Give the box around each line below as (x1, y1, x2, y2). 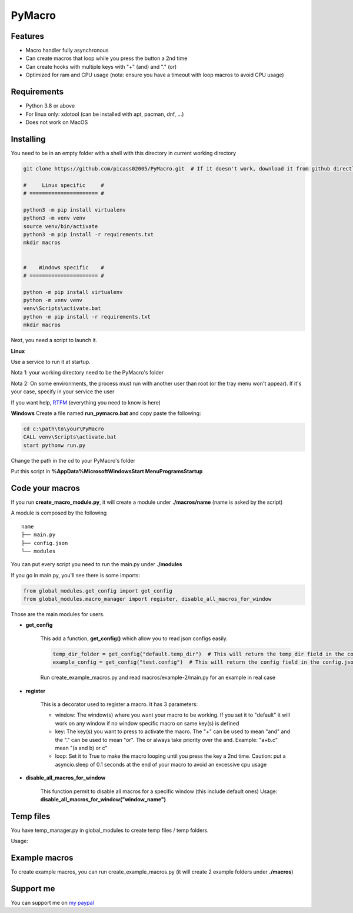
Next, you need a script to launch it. (11, 337, 98, 344)
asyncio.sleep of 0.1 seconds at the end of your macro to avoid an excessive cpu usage (55, 761, 267, 768)
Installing (11, 134, 46, 144)
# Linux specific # (23, 182, 104, 188)
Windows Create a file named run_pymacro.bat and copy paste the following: (11, 409, 201, 417)
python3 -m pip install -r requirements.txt (23, 231, 154, 238)
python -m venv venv (23, 297, 82, 304)
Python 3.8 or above (25, 102, 75, 109)
